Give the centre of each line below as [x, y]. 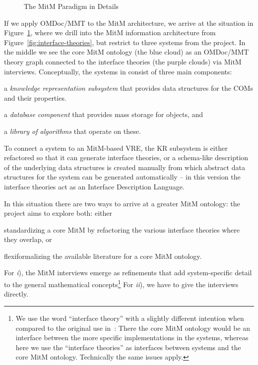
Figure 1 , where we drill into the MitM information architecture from [110, 32]
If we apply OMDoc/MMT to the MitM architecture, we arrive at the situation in [129, 23]
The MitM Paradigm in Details [71, 6]
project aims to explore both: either [58, 213]
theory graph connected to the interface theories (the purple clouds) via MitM [123, 61]
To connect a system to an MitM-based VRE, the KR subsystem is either [116, 148]
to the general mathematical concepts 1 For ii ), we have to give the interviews [121, 283]
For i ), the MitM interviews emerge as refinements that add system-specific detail [128, 273]
